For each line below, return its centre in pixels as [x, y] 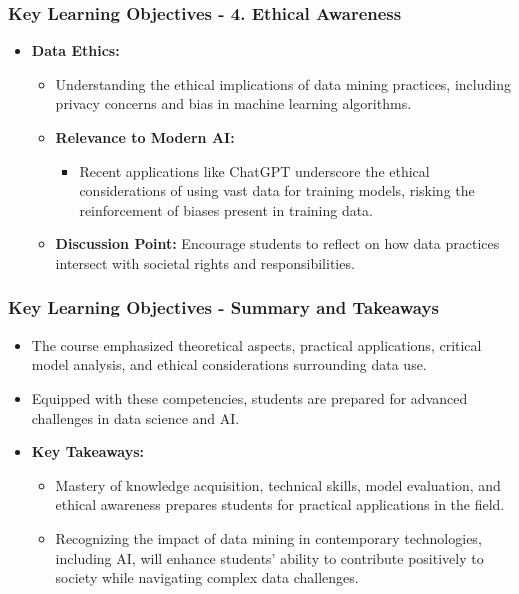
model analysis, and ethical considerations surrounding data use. [229, 364]
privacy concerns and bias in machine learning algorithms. [233, 103]
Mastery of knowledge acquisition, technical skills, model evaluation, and [278, 484]
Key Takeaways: [88, 451]
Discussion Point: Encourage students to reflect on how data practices [277, 243]
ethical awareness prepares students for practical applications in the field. [280, 504]
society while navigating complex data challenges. [207, 577]
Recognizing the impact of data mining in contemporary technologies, [268, 537]
